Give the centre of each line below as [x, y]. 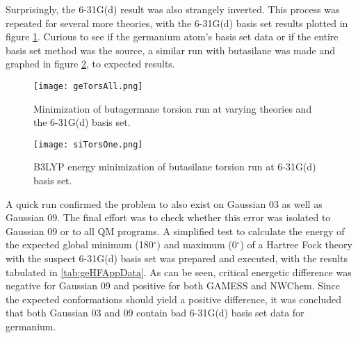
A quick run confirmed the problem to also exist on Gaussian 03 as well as [164, 203]
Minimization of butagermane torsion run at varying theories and [173, 108]
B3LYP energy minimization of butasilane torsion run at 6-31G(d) [175, 167]
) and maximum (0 [197, 244]
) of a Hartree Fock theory [296, 244]
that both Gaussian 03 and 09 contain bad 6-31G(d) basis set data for [155, 313]
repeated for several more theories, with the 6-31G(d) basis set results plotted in [177, 23]
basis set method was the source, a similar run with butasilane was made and [170, 50]
